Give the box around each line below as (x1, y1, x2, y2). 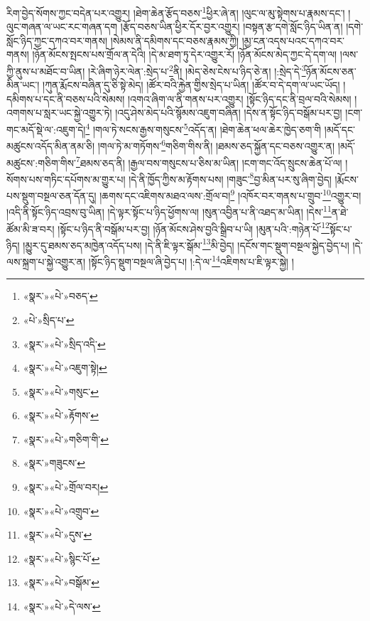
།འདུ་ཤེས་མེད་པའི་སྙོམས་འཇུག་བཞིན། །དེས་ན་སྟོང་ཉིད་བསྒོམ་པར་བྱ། (115, 105, 342, 120)
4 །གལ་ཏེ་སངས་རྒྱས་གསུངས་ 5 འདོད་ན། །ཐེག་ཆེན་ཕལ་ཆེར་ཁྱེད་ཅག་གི (85, 120, 322, 136)
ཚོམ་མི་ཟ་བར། (6, 221, 55, 236)
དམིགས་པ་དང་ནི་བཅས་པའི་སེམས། (6, 91, 125, 106)
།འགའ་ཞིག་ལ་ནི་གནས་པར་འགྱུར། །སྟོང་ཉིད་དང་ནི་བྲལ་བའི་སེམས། (127, 91, 352, 106)
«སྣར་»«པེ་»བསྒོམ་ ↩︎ (23, 575, 99, 590)
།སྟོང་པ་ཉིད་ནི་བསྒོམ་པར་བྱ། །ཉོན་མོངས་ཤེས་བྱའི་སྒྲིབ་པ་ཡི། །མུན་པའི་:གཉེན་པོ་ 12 (58, 219, 330, 236)
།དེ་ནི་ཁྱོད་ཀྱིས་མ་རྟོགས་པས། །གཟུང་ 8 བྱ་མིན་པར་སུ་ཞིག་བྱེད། (129, 169, 332, 186)
